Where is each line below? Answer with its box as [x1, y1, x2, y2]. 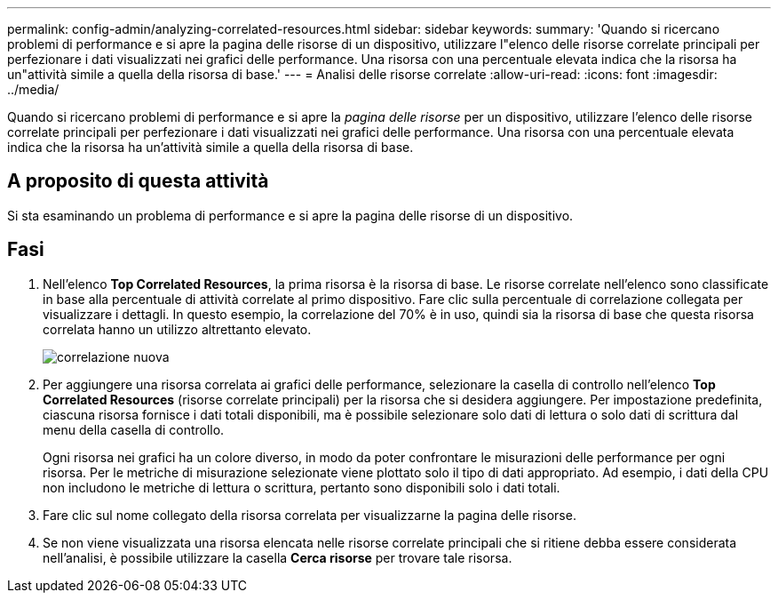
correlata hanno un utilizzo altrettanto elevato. [43, 321, 312, 337]
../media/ [7, 82, 60, 97]
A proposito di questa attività [7, 170, 269, 193]
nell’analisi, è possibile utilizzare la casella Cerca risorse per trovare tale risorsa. [43, 549, 512, 565]
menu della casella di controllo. [43, 421, 225, 437]
